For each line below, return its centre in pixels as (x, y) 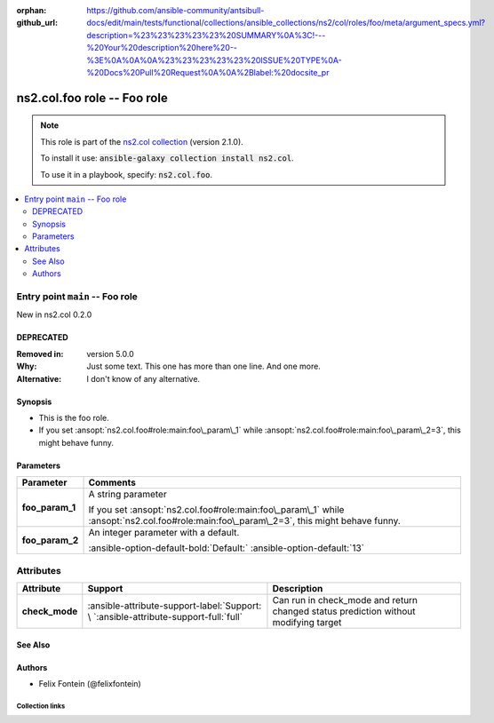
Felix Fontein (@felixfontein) (90, 683)
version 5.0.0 (111, 354)
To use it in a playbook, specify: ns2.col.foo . (127, 174)
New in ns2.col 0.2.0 (54, 314)
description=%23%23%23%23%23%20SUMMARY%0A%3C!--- (206, 35)
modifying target (307, 622)
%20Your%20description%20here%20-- (162, 48)
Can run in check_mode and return (345, 600)
